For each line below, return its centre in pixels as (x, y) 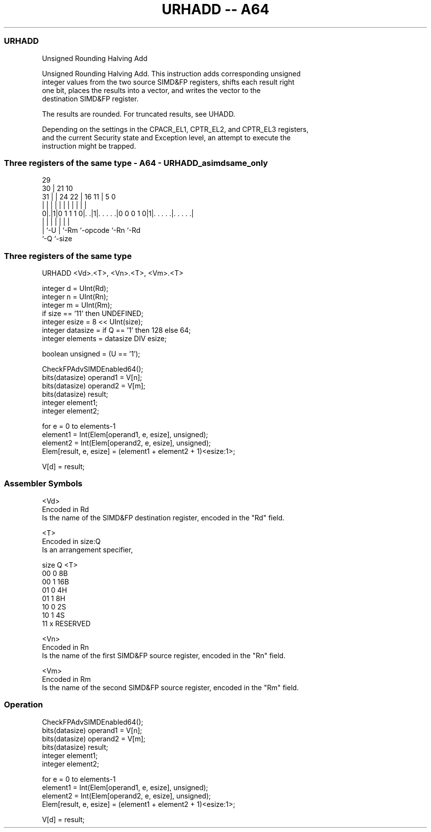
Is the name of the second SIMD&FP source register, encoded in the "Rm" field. (170, 687)
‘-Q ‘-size (57, 239)
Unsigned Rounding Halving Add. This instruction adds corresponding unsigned (171, 73)
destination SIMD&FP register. (90, 98)
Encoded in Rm (66, 679)
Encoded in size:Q (71, 541)
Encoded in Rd (65, 509)
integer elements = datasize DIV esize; (104, 338)
